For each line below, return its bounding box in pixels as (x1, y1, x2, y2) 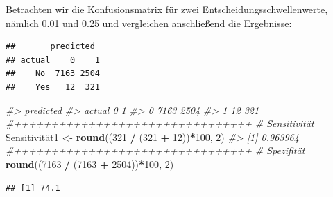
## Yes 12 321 (6, 82, 101, 92)
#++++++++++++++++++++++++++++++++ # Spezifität (6, 143, 305, 158)
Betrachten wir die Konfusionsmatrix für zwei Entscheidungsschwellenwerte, (6, 2, 328, 16)
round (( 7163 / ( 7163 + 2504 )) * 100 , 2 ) (6, 156, 174, 171)
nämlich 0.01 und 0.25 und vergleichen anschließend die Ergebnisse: (6, 15, 292, 30)
